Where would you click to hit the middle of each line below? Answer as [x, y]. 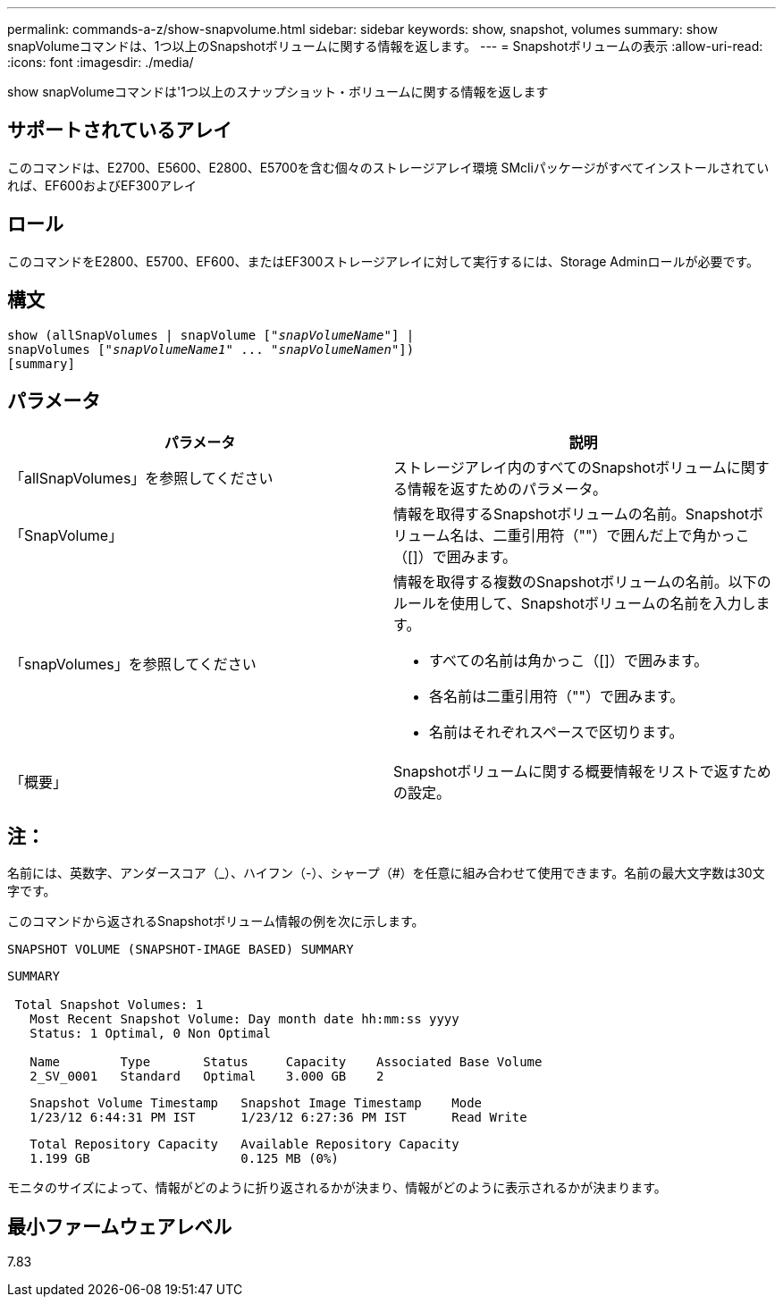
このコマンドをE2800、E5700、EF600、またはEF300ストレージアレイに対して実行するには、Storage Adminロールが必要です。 [383, 261]
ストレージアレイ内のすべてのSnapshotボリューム [560, 468]
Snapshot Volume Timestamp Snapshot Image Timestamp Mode [256, 1103]
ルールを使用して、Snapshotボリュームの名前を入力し [575, 604]
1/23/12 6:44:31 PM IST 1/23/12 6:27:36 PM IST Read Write [278, 1118]
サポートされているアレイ [120, 130]
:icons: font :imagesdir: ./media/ [101, 62]
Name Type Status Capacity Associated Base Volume [286, 1062]
